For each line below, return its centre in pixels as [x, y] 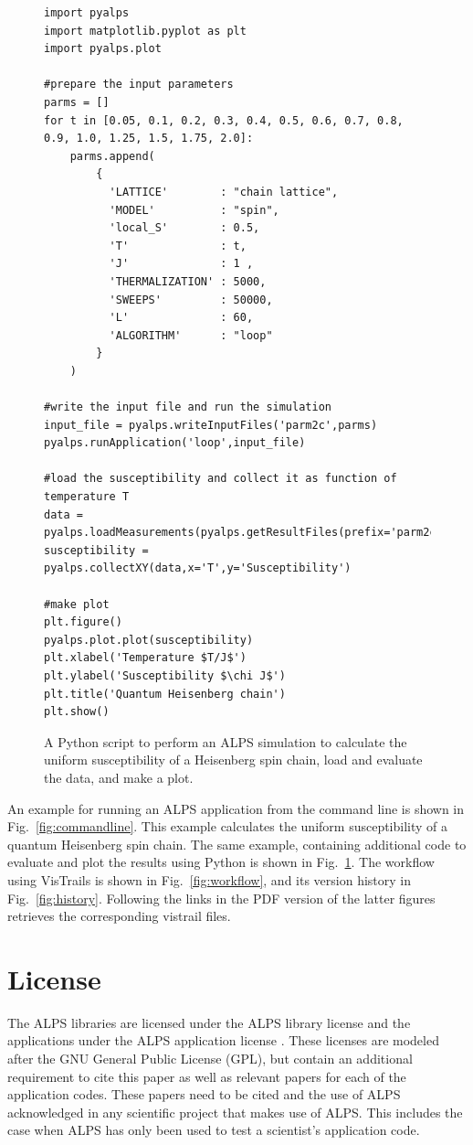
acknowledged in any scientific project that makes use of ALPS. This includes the [235, 1112]
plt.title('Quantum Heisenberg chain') [165, 694]
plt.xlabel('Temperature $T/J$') [145, 658]
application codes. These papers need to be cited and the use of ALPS [204, 1094]
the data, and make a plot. [119, 777]
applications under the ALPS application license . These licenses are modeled [223, 1040]
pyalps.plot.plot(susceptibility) [149, 640]
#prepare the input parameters [139, 85]
